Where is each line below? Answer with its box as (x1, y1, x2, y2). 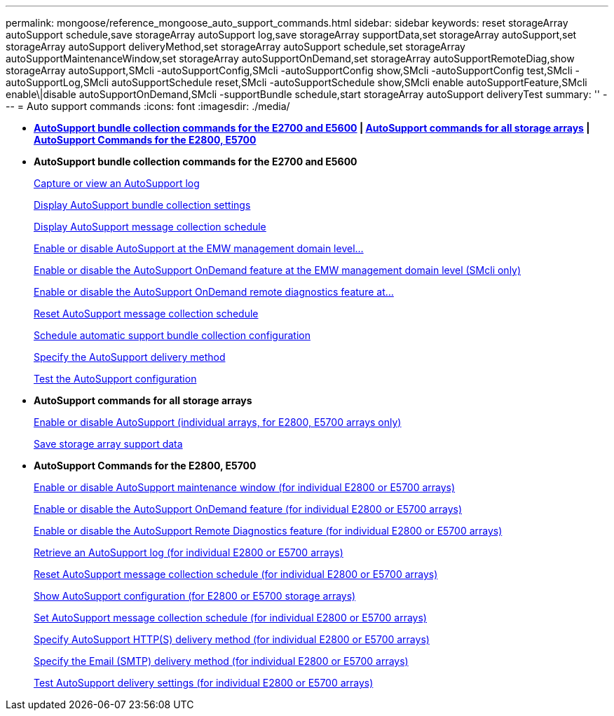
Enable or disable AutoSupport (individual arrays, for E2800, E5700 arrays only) (34, 416, 402, 428)
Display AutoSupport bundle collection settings (34, 199, 251, 211)
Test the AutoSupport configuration (34, 373, 197, 385)
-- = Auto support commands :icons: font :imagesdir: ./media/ (6, 100, 290, 112)
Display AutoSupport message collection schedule (34, 221, 266, 233)
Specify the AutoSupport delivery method (34, 351, 226, 363)
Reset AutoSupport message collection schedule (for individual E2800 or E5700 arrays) (34, 568, 438, 580)
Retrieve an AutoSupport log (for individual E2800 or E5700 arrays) (34, 546, 343, 558)
